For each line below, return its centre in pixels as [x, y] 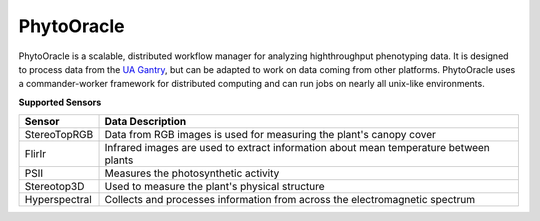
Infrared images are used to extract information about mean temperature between [297, 148]
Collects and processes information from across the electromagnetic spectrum [290, 200]
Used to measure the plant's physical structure [214, 187]
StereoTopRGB [59, 135]
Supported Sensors [60, 102]
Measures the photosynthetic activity [192, 173]
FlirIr [35, 154]
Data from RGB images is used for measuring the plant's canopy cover [270, 135]
